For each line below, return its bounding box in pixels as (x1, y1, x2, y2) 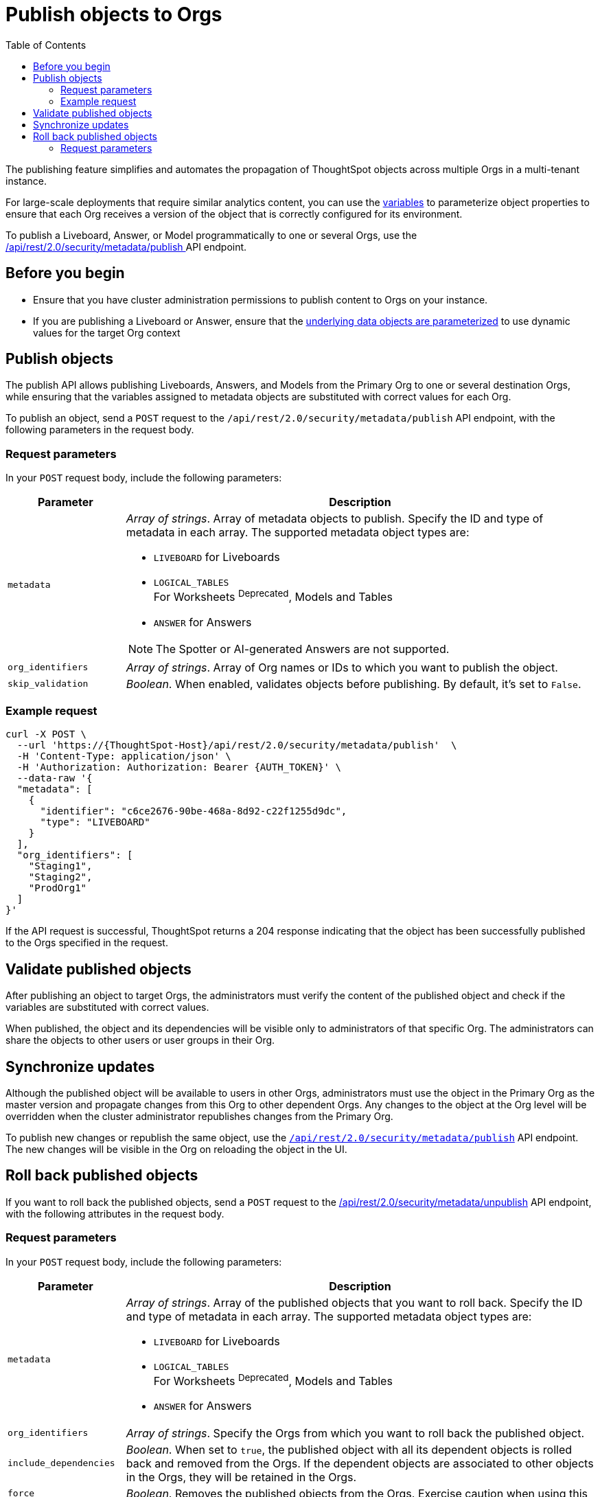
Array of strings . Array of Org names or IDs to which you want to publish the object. (126, 660, 558, 674)
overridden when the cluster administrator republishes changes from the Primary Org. (5, 1110, 393, 1122)
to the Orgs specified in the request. (5, 937, 168, 949)
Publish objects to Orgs (5, 3, 222, 26)
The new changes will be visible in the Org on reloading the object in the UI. (5, 1143, 347, 1155)
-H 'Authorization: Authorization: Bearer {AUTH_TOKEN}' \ (16, 762, 341, 773)
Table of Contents (5, 38, 86, 51)
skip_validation (8, 678, 89, 689)
